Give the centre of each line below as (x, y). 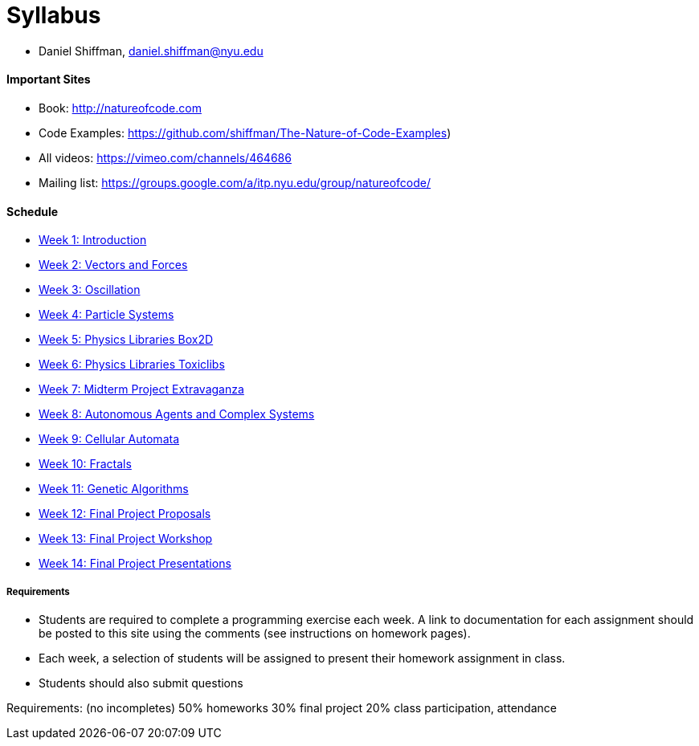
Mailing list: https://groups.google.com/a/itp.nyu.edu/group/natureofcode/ (235, 182)
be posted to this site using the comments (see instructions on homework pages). (255, 633)
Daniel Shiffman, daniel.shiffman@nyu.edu (151, 51)
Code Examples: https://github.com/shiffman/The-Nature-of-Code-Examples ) (245, 132)
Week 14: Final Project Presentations (135, 564)
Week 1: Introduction (93, 240)
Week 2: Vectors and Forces (113, 265)
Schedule (33, 211)
